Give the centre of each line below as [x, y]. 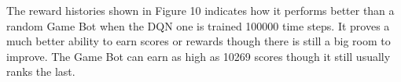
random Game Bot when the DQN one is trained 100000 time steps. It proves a [198, 25]
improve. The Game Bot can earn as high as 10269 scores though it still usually [199, 56]
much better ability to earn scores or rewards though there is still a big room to [199, 41]
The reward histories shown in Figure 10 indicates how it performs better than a [200, 10]
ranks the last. [41, 71]
